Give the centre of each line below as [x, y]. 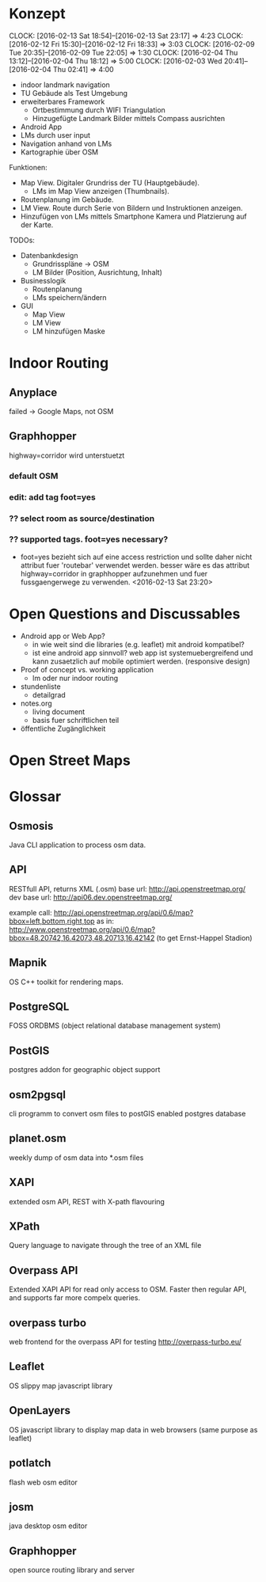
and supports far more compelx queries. [75, 1298]
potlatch [30, 1463]
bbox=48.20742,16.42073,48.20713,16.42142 [82, 937]
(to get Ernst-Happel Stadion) [204, 937]
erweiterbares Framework [63, 101]
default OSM [34, 476]
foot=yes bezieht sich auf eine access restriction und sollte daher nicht [136, 557]
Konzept [37, 14]
